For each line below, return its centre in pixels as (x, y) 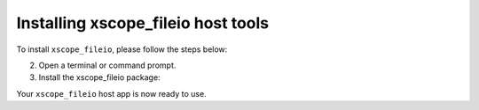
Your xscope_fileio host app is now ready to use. (112, 93)
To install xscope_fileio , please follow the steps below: (122, 49)
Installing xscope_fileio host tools (143, 23)
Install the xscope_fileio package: (99, 77)
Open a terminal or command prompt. (107, 65)
